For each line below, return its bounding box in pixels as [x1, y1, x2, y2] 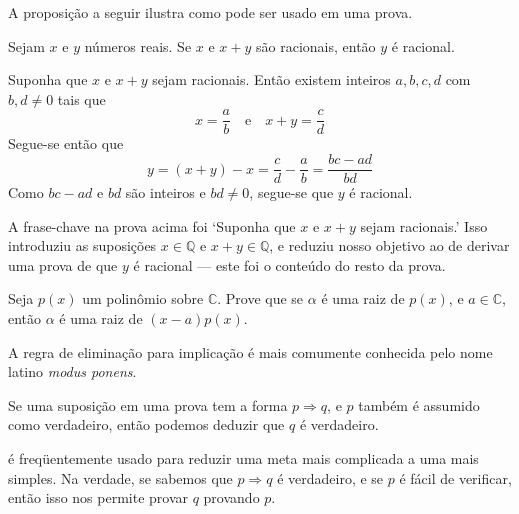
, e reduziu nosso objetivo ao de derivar [269, 235, 510, 256]
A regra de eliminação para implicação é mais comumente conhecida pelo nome [8, 341, 493, 362]
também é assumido [358, 394, 480, 415]
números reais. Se [84, 35, 192, 56]
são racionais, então [256, 35, 376, 56]
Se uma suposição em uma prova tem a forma [8, 394, 288, 415]
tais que [57, 88, 106, 109]
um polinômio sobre [82, 288, 204, 309]
